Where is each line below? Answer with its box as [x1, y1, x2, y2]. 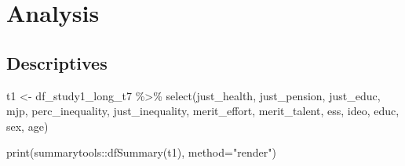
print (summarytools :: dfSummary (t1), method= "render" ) [6, 144, 276, 161]
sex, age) [6, 117, 49, 134]
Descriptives [6, 50, 108, 74]
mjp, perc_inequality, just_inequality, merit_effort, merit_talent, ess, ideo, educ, [6, 103, 400, 119]
